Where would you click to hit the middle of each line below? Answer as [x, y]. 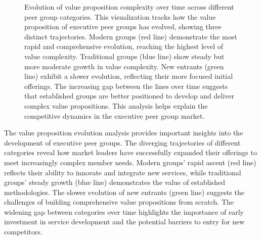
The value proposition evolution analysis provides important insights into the [124, 133]
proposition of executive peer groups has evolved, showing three [123, 27]
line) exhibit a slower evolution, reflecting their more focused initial [129, 76]
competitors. [23, 232]
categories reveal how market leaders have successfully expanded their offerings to [130, 152]
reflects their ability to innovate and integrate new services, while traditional [123, 172]
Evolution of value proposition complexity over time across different [129, 7]
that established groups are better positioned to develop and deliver [129, 96]
